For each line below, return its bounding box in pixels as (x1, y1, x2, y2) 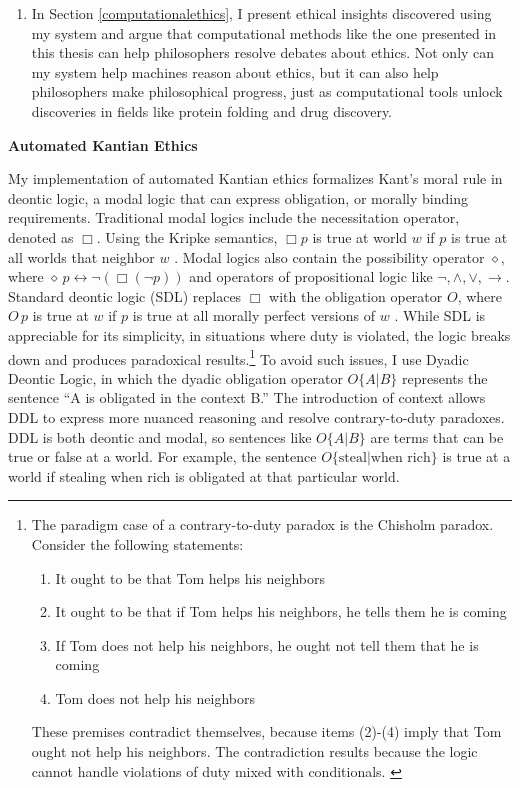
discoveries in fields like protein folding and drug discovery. (31, 100, 393, 121)
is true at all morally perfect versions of (132, 305, 376, 326)
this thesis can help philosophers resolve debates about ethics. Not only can (31, 42, 495, 63)
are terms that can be (370, 426, 504, 447)
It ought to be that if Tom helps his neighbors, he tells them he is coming (55, 601, 507, 622)
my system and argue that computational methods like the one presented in (31, 22, 497, 43)
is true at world (312, 226, 408, 247)
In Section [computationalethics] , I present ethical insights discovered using (31, 3, 492, 23)
